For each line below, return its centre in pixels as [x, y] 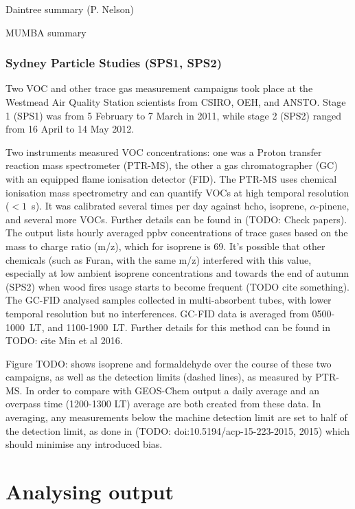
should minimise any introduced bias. [84, 444]
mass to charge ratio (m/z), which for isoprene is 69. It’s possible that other [165, 246]
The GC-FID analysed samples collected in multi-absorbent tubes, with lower [169, 300]
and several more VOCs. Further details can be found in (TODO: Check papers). [176, 219]
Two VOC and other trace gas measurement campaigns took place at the [159, 88]
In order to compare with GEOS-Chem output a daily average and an [173, 390]
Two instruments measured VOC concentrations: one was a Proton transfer [164, 151]
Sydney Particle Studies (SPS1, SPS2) [114, 63]
